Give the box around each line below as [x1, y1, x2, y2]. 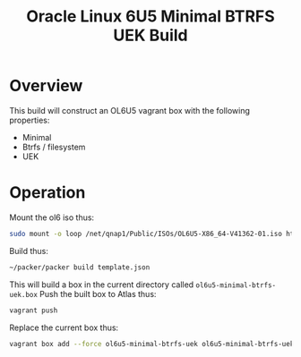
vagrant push [9, 306, 58, 315]
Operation [9, 183, 86, 203]
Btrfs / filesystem [21, 141, 86, 152]
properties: [9, 115, 50, 125]
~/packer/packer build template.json [9, 262, 150, 272]
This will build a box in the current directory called [9, 279, 194, 290]
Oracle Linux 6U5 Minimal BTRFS [26, 6, 275, 27]
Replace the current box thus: [9, 322, 119, 333]
